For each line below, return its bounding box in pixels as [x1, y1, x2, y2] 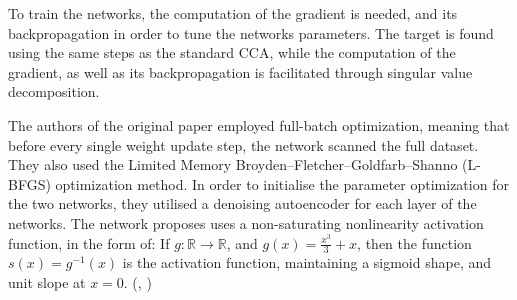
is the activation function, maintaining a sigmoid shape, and [122, 252, 492, 273]
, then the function [357, 232, 472, 253]
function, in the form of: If [8, 232, 170, 253]
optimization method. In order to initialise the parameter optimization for [55, 173, 509, 194]
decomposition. [8, 81, 100, 102]
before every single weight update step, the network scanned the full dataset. [8, 134, 479, 155]
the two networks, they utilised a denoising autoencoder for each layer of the [8, 193, 477, 214]
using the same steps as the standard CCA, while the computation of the [8, 42, 456, 63]
